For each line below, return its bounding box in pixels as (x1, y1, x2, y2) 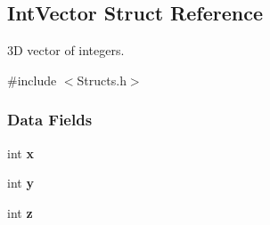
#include (7, 70, 57, 89)
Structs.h (77, 70, 127, 89)
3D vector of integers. (7, 41, 125, 60)
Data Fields (7, 108, 93, 131)
